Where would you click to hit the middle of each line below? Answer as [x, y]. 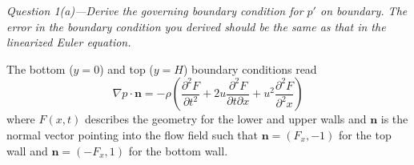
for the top [365, 134]
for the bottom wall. [178, 150]
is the [394, 119]
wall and [27, 150]
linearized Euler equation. [69, 42]
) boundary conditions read [250, 68]
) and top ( [127, 68]
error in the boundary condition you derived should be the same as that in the [196, 26]
